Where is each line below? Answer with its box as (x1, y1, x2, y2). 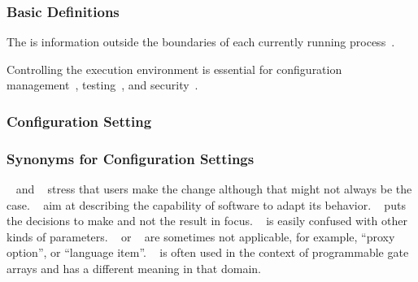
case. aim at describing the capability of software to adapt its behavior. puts (7, 196, 406, 213)
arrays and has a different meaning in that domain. (7, 260, 261, 277)
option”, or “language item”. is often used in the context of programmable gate (7, 244, 409, 261)
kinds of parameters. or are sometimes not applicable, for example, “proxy (7, 228, 395, 245)
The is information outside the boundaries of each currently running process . (7, 33, 395, 50)
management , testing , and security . (7, 76, 198, 93)
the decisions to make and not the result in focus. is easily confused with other (7, 212, 407, 229)
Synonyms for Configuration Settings (7, 148, 255, 168)
